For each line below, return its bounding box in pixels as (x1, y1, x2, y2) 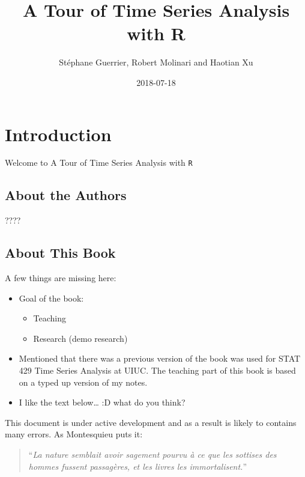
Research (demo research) (33, 332, 128, 344)
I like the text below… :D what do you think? (19, 396, 186, 409)
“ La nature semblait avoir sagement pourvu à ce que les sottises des (28, 448, 277, 461)
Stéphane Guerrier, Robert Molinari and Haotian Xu (59, 56, 253, 68)
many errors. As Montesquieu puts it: (5, 428, 143, 440)
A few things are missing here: (5, 272, 116, 284)
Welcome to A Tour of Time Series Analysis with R (5, 156, 193, 169)
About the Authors (5, 186, 127, 204)
